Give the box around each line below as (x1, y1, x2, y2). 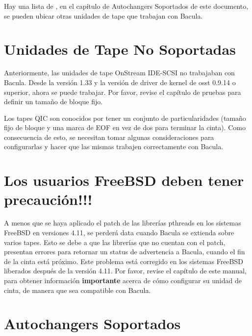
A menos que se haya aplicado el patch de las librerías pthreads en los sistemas (4, 218, 241, 228)
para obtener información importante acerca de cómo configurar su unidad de (4, 275, 242, 285)
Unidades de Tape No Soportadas (4, 39, 236, 59)
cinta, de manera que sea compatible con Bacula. (4, 285, 151, 295)
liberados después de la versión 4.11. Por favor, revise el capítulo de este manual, (4, 266, 247, 276)
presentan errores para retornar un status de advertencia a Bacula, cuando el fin (4, 246, 245, 257)
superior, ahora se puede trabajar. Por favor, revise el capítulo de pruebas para (4, 87, 241, 97)
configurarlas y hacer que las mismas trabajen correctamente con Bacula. (4, 141, 224, 152)
